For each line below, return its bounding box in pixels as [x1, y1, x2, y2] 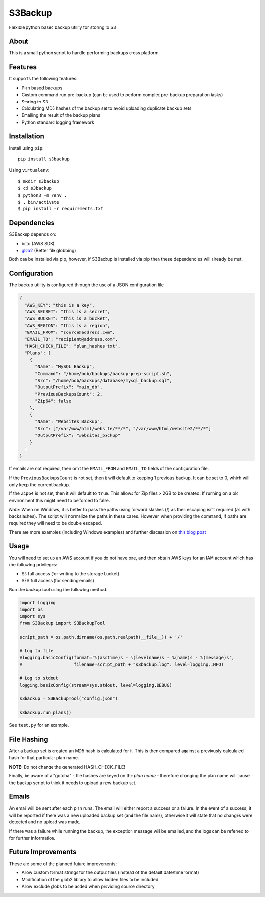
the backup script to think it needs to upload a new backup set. [9, 780, 137, 786]
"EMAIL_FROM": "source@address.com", [25, 330, 115, 335]
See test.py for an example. [9, 722, 69, 728]
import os [19, 607, 43, 613]
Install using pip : [9, 145, 44, 151]
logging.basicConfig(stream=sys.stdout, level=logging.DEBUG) [19, 682, 172, 688]
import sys [19, 614, 46, 619]
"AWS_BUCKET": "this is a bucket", [25, 316, 110, 321]
